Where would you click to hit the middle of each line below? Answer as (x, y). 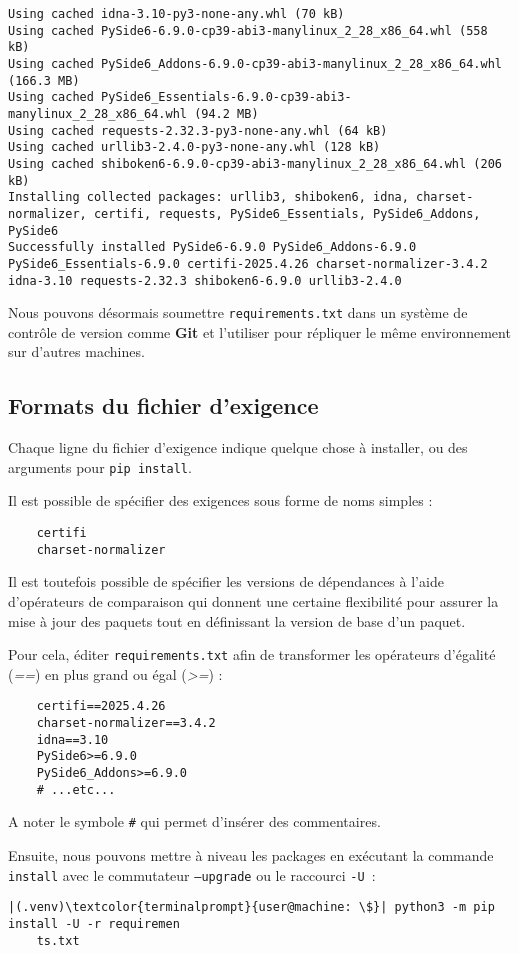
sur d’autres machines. (76, 351)
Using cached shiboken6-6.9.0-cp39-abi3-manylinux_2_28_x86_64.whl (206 (255, 163)
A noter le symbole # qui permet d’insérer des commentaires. (194, 821)
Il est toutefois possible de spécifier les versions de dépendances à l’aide (226, 581)
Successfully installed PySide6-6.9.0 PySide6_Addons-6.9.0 (212, 247)
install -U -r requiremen (94, 923)
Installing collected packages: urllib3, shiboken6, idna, (208, 197)
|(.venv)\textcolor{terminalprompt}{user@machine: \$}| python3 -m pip (251, 907)
